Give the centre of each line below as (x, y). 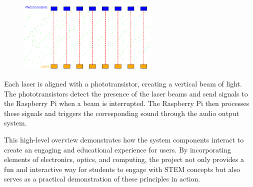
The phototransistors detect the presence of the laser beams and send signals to (126, 93)
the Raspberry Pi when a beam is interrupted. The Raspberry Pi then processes (127, 103)
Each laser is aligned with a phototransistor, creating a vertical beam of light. (123, 84)
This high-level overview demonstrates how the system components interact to (124, 140)
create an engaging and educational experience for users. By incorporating (118, 149)
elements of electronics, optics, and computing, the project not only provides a (124, 159)
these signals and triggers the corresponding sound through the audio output (122, 113)
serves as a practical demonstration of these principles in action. (102, 179)
